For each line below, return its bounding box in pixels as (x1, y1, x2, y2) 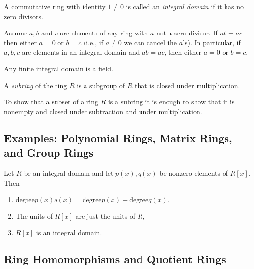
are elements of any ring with (60, 28, 148, 38)
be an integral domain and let (24, 168, 113, 178)
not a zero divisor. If (156, 28, 218, 38)
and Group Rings (4, 145, 94, 160)
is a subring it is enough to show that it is (108, 97, 235, 107)
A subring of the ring (4, 80, 67, 90)
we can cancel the (124, 37, 177, 47)
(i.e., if (83, 37, 103, 47)
